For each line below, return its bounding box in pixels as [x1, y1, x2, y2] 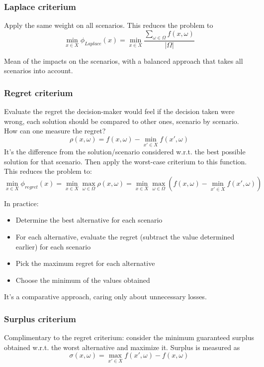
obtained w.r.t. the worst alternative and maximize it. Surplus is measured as [4, 342, 240, 352]
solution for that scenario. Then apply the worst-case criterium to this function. [4, 156, 247, 166]
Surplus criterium [4, 312, 76, 325]
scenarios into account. [4, 65, 73, 76]
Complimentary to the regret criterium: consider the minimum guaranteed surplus [4, 332, 254, 343]
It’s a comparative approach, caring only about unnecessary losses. [4, 291, 207, 302]
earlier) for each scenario [15, 241, 91, 251]
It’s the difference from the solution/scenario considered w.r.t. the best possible [4, 146, 246, 157]
